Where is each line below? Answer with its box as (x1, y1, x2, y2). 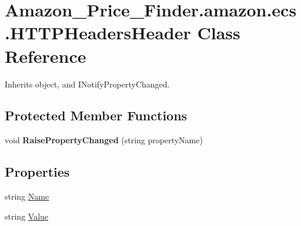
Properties (5, 163, 70, 181)
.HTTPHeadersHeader (5, 21, 191, 45)
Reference (5, 43, 86, 68)
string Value (5, 210, 49, 222)
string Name (5, 190, 49, 203)
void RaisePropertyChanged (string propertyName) (5, 134, 203, 146)
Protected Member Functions (5, 106, 188, 124)
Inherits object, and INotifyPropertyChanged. (5, 77, 170, 90)
